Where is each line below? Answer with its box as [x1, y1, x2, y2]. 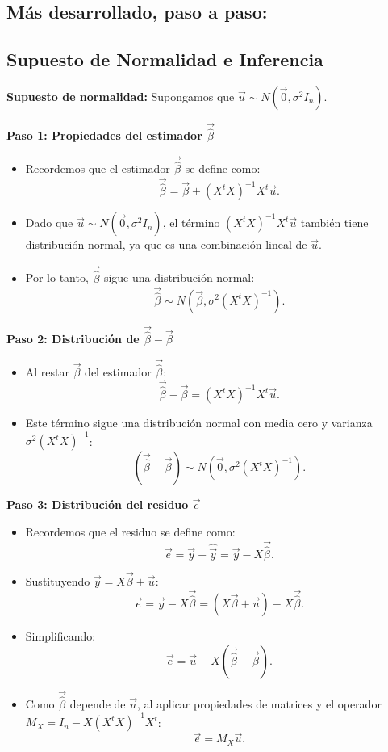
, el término [162, 214, 220, 231]
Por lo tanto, [25, 269, 89, 286]
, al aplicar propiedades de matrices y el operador [136, 695, 382, 712]
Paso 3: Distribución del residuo [6, 496, 189, 513]
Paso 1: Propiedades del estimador [6, 127, 202, 144]
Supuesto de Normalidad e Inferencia [6, 47, 323, 72]
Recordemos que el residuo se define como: [25, 523, 236, 540]
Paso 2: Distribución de [6, 330, 140, 347]
